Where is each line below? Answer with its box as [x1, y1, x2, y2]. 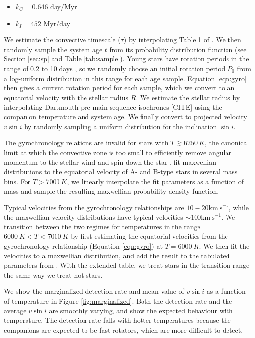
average [4, 305, 27, 315]
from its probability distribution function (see [109, 44, 247, 54]
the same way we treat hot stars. [4, 269, 103, 280]
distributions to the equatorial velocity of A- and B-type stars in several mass [4, 166, 238, 176]
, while [228, 202, 249, 212]
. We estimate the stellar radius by [136, 92, 240, 102]
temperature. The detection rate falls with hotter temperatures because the [4, 315, 231, 325]
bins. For [4, 176, 30, 186]
